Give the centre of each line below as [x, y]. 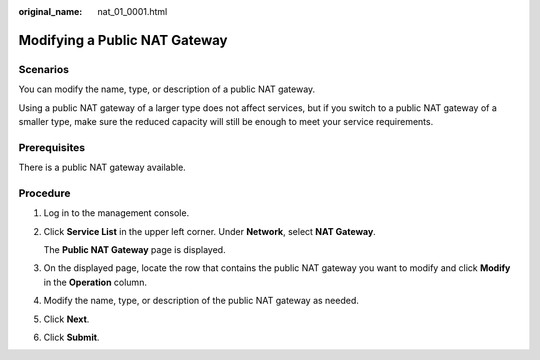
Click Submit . [71, 337]
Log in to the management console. [116, 213]
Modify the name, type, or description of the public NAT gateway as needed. [201, 301]
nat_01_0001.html [132, 11]
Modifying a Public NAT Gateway [123, 40]
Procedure [44, 193]
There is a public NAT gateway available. [102, 167]
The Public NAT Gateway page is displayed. [134, 249]
